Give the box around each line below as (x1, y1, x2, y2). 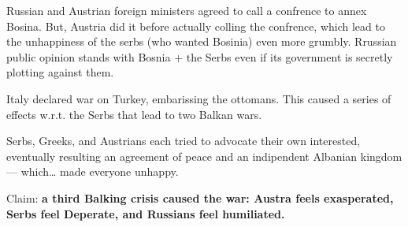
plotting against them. (6, 64, 114, 80)
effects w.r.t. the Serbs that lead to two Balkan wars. (6, 106, 262, 122)
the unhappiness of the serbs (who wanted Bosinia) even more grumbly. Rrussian (6, 33, 397, 50)
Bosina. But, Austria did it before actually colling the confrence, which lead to (6, 17, 385, 34)
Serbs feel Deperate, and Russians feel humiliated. (6, 205, 285, 221)
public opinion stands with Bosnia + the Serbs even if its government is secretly (6, 48, 393, 65)
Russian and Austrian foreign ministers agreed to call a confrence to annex (6, 2, 367, 18)
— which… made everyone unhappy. (6, 163, 179, 180)
